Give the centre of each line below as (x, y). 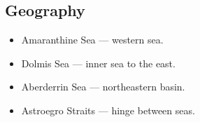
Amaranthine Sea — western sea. (92, 40)
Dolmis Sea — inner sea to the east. (98, 63)
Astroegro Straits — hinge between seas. (108, 110)
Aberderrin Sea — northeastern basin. (103, 87)
